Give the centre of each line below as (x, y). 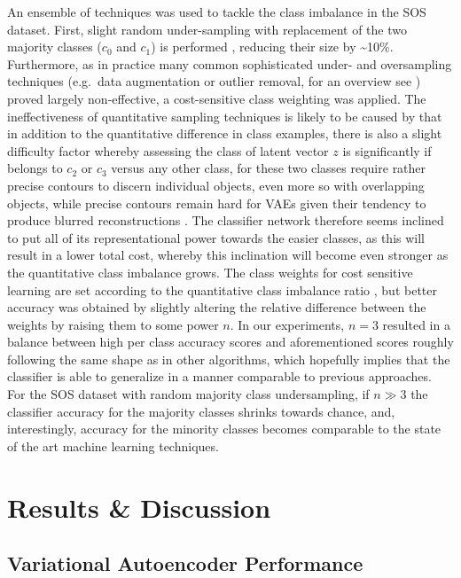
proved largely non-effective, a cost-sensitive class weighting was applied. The (217, 98)
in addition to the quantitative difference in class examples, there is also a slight (225, 133)
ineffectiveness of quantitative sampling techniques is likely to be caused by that (225, 116)
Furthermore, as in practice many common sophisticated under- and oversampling (230, 63)
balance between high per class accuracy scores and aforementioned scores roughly (230, 342)
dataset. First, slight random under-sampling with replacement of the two (207, 29)
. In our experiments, (287, 324)
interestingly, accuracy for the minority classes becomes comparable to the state (224, 429)
